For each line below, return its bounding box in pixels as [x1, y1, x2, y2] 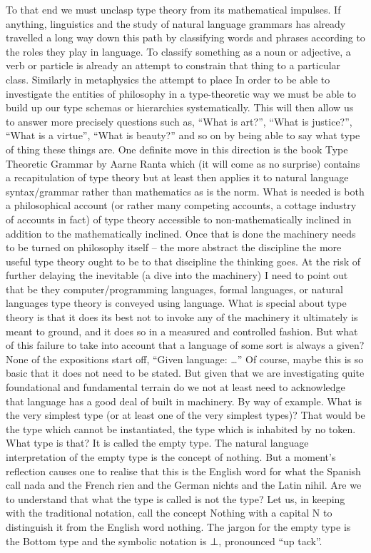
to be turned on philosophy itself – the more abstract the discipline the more [6, 240, 342, 255]
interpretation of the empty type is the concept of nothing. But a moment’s [6, 450, 336, 464]
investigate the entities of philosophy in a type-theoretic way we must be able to [6, 86, 357, 101]
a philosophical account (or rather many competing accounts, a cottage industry [6, 198, 357, 213]
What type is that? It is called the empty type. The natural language [6, 435, 309, 450]
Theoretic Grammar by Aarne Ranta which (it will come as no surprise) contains [6, 156, 360, 171]
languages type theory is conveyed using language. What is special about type [6, 295, 347, 310]
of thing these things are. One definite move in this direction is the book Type [6, 141, 348, 156]
